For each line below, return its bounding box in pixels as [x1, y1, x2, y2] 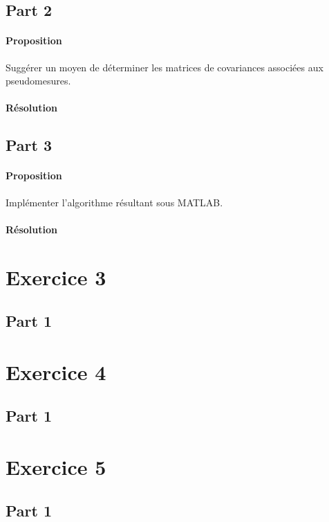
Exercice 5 [6, 452, 106, 480]
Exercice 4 [6, 357, 106, 386]
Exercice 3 [6, 262, 106, 291]
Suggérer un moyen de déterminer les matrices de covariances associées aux [6, 60, 323, 74]
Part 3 [6, 134, 53, 156]
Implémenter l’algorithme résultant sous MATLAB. [6, 195, 223, 209]
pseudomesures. [6, 73, 71, 88]
